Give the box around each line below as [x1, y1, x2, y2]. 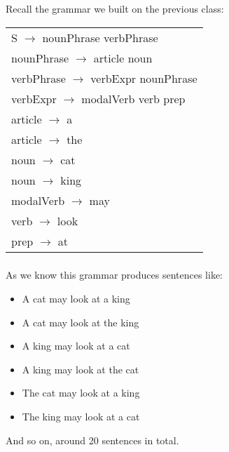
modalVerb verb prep [81, 90, 186, 107]
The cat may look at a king [22, 385, 140, 400]
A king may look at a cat [22, 338, 130, 353]
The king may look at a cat [22, 409, 140, 423]
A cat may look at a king [22, 291, 130, 306]
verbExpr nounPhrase [90, 69, 197, 86]
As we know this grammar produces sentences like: [6, 267, 223, 282]
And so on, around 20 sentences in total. [6, 432, 179, 447]
